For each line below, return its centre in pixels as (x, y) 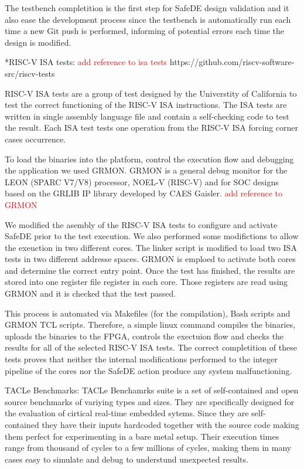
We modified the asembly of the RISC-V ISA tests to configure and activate (141, 224)
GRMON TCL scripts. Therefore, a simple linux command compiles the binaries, (150, 324)
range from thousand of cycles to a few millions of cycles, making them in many (148, 448)
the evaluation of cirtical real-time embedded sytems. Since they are (127, 413)
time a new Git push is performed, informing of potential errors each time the (144, 31)
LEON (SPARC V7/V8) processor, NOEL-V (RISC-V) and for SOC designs (142, 181)
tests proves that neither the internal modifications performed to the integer (141, 359)
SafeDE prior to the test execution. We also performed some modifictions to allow (152, 236)
